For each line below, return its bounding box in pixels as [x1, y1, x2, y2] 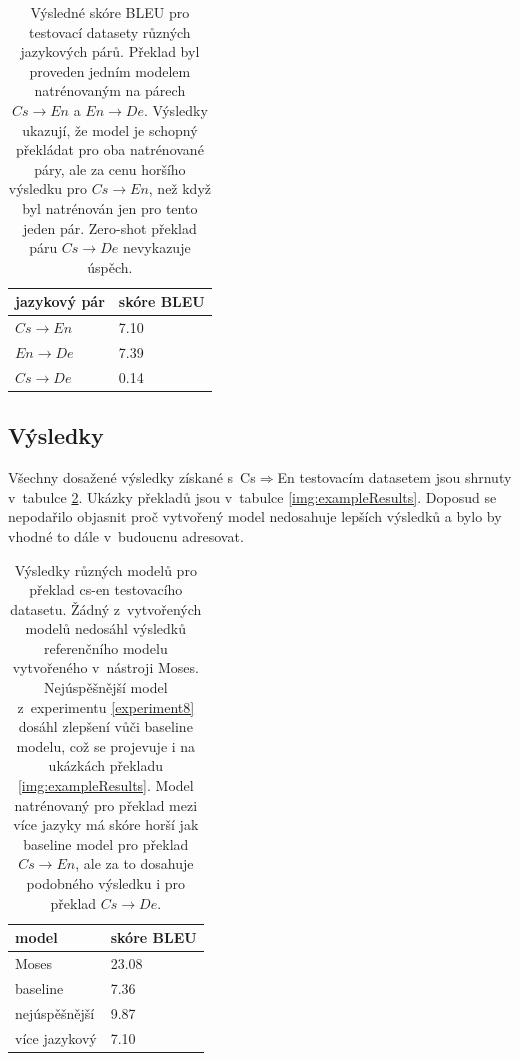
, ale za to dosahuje [75, 853, 194, 874]
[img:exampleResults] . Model [17, 775, 194, 796]
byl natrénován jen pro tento [22, 197, 198, 218]
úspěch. [87, 256, 133, 277]
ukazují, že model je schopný [22, 119, 198, 140]
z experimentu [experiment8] [17, 696, 195, 717]
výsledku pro [8, 178, 88, 199]
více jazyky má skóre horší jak [13, 814, 199, 835]
